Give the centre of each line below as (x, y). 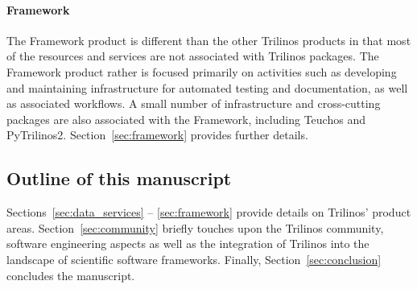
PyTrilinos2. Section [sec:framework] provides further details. (157, 135)
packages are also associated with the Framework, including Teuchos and (186, 119)
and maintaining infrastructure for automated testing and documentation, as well (207, 87)
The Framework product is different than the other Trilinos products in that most (209, 40)
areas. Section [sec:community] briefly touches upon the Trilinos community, (195, 227)
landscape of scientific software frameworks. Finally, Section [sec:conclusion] (194, 259)
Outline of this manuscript (119, 178)
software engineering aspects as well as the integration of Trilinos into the (188, 244)
